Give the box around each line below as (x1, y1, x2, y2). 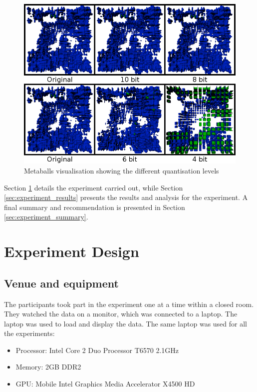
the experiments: (4, 328, 55, 338)
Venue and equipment (4, 275, 119, 290)
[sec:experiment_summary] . (4, 211, 88, 222)
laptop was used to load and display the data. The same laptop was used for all (4, 318, 247, 328)
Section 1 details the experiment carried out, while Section (4, 182, 183, 192)
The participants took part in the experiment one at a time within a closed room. (4, 298, 254, 309)
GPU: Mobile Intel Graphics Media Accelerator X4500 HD (15, 378, 195, 389)
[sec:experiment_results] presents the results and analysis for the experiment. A (4, 192, 248, 202)
